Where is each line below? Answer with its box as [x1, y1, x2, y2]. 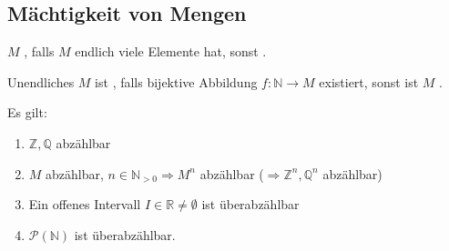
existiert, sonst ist [319, 72, 419, 91]
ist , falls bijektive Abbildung [95, 72, 258, 91]
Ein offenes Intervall [28, 195, 141, 214]
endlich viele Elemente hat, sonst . [75, 42, 267, 61]
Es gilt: [7, 103, 47, 122]
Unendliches [7, 72, 75, 91]
